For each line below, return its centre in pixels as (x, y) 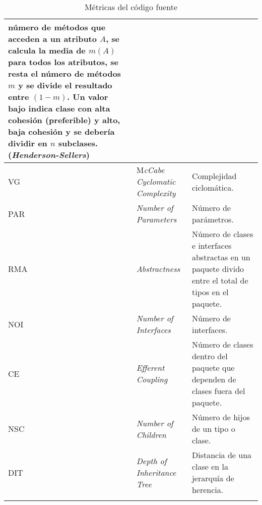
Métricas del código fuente (131, 7)
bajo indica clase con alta (59, 108)
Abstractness (158, 269)
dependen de (214, 379)
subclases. (78, 143)
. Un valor (88, 97)
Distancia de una (222, 455)
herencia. (208, 490)
